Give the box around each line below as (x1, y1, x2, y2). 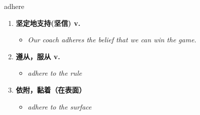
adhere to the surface (27, 101, 91, 112)
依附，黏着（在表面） (15, 84, 86, 95)
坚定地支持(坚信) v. (15, 17, 80, 28)
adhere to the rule (27, 68, 82, 78)
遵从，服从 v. (15, 51, 60, 61)
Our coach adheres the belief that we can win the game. (27, 34, 196, 45)
